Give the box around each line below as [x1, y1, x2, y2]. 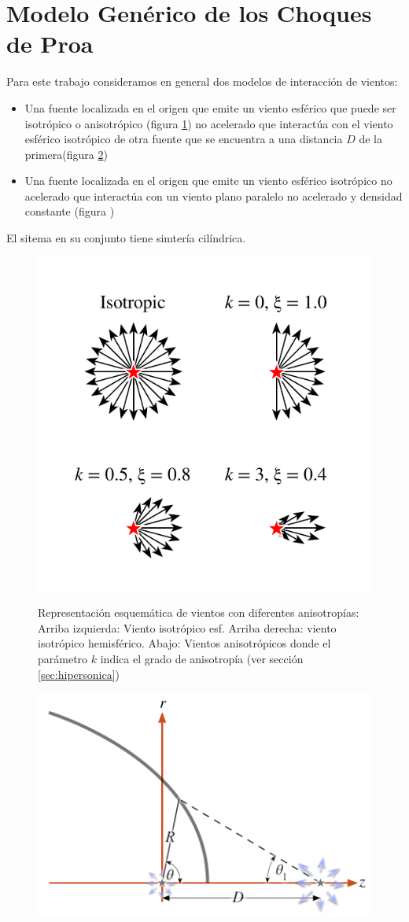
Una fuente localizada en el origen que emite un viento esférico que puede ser [24, 99, 396, 116]
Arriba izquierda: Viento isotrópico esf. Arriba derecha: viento [38, 619, 337, 636]
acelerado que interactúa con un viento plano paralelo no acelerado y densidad [24, 187, 403, 204]
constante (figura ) [24, 203, 115, 219]
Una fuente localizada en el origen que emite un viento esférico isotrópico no [24, 172, 392, 189]
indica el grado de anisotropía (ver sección [100, 651, 304, 667]
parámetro [38, 651, 88, 667]
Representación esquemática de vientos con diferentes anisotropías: [38, 604, 359, 621]
